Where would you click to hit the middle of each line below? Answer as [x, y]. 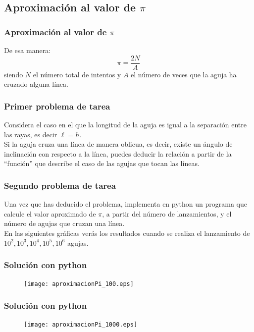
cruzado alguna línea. [36, 84]
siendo [14, 74]
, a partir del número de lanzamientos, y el [167, 213]
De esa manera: [27, 50]
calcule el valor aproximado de [50, 213]
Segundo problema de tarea [60, 185]
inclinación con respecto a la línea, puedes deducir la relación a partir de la [118, 153]
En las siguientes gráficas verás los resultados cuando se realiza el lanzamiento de [127, 233]
